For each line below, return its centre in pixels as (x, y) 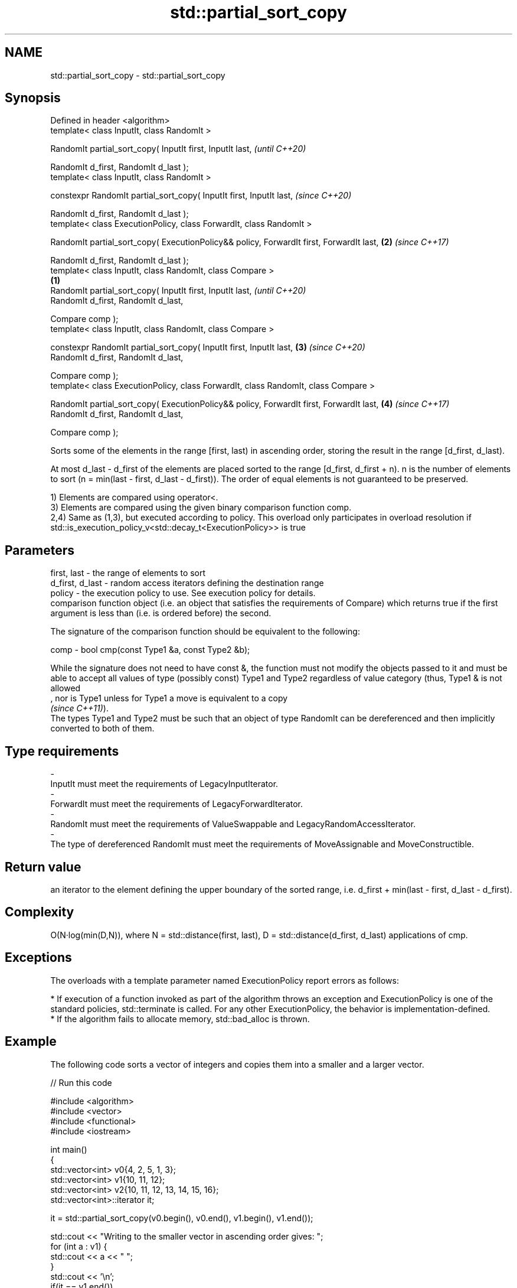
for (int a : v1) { (79, 1246)
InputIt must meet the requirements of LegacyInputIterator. (164, 784)
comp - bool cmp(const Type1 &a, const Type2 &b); (150, 650)
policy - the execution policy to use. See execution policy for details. (183, 593)
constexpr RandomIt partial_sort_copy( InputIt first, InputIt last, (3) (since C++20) (208, 347)
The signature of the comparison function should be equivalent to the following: (205, 632)
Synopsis (33, 98)
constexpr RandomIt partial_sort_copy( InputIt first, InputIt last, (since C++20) (201, 196)
